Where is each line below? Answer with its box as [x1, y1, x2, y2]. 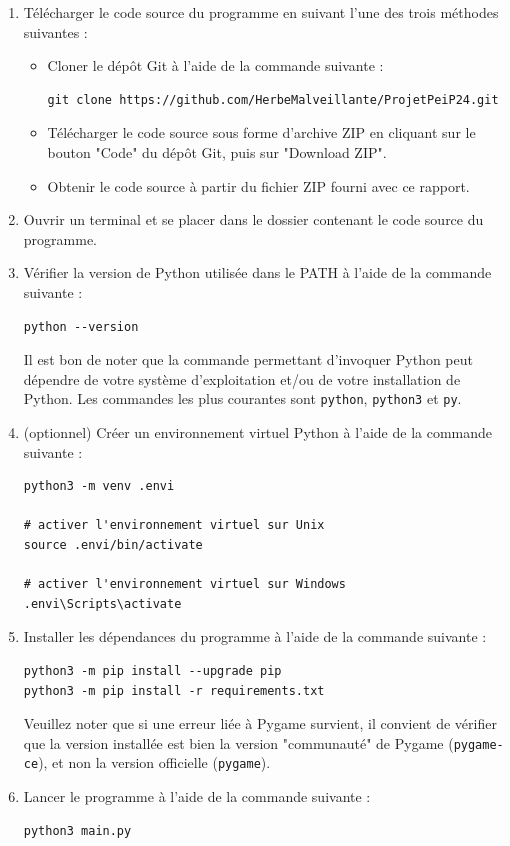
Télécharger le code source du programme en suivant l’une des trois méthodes [23, 2, 499, 22]
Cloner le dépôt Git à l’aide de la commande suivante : [47, 55, 384, 76]
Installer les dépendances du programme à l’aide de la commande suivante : [23, 626, 487, 647]
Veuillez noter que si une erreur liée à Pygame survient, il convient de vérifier [23, 713, 497, 734]
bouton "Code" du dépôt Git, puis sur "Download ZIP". [47, 141, 387, 162]
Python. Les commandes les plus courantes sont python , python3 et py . [23, 388, 462, 409]
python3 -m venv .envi [23, 479, 175, 494]
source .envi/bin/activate [23, 537, 203, 552]
